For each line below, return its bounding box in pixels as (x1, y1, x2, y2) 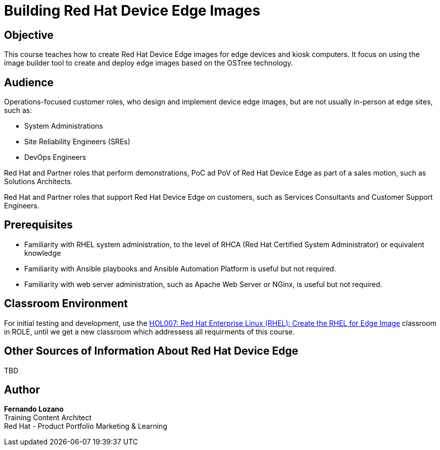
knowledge (24, 248, 61, 257)
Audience (4, 76, 54, 89)
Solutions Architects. (4, 177, 73, 186)
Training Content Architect (4, 413, 92, 422)
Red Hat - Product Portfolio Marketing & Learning (4, 422, 167, 431)
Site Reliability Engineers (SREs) (24, 137, 130, 146)
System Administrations (24, 122, 103, 131)
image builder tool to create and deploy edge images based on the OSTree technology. (4, 59, 293, 68)
